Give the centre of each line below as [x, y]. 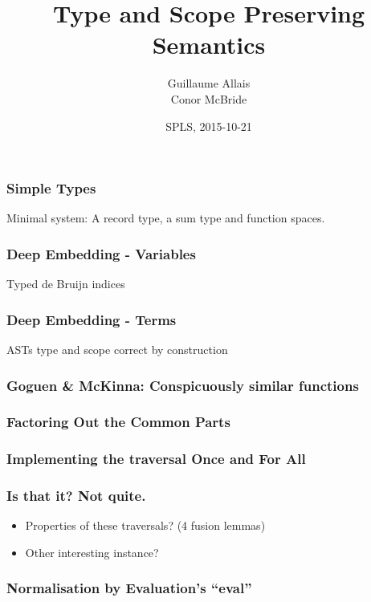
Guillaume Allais [209, 83]
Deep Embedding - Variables [101, 253]
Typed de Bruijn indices [66, 284]
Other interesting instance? [92, 552]
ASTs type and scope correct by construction [117, 350]
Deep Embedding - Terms [92, 319]
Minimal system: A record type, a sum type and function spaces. [166, 218]
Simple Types [51, 188]
